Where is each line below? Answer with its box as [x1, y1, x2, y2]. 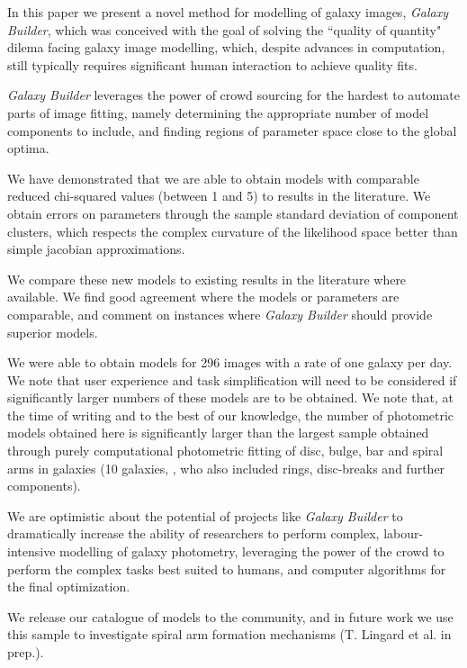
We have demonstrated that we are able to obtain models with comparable [7, 168, 419, 187]
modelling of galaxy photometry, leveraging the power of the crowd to [59, 542, 445, 561]
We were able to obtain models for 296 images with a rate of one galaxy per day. [7, 353, 453, 372]
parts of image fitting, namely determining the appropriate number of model [7, 103, 429, 122]
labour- [383, 524, 424, 543]
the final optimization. [7, 577, 130, 596]
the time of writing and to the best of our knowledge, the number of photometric [7, 405, 454, 424]
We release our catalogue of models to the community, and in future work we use [7, 607, 454, 626]
